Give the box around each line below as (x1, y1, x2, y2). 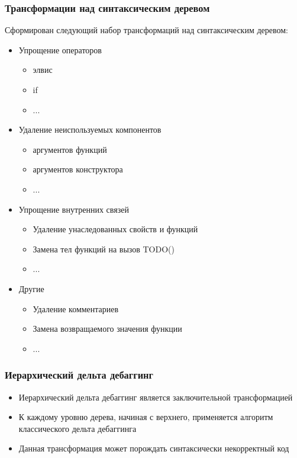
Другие (18, 282, 44, 294)
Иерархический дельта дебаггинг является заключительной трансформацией (18, 390, 293, 403)
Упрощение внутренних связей (18, 203, 129, 215)
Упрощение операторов (18, 43, 102, 56)
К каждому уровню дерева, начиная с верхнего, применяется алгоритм (18, 411, 273, 423)
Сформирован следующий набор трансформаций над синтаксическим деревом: (5, 24, 288, 36)
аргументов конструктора (33, 163, 123, 175)
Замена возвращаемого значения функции (33, 322, 182, 335)
